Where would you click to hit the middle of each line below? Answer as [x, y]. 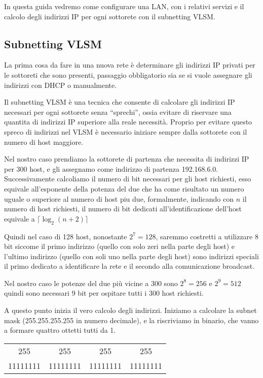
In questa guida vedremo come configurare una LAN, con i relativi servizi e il [124, 6]
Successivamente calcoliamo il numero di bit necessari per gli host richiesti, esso [128, 179]
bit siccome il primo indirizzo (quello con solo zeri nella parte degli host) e [119, 246]
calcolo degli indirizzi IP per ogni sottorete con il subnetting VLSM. [110, 16]
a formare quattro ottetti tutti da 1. [60, 330]
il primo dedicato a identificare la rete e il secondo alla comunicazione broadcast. [129, 266]
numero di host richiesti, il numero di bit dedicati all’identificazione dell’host [123, 209]
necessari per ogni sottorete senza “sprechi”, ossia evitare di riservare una [118, 112]
